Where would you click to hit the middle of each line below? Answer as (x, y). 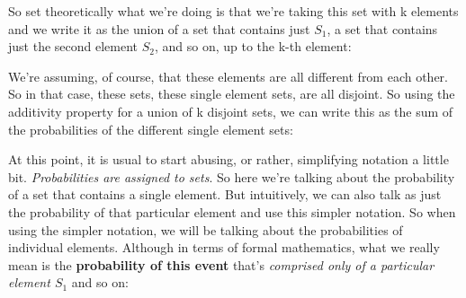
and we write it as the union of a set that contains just (159, 28)
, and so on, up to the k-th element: (253, 46)
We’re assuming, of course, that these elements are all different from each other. (229, 76)
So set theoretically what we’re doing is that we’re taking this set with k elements (233, 11)
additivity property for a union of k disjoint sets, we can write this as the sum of (231, 111)
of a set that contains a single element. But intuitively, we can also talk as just (225, 194)
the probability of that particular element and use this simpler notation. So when (232, 211)
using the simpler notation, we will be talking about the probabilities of (206, 229)
